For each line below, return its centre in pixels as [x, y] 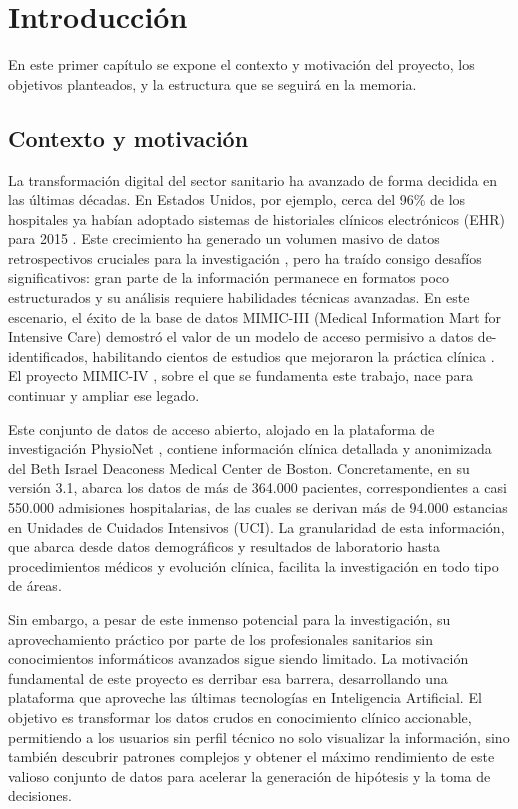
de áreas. [35, 585]
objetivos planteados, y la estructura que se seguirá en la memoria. [212, 83]
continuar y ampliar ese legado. [104, 395]
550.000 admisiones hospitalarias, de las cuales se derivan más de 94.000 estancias [258, 507]
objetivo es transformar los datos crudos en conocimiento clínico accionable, [240, 716]
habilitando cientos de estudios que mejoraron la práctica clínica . [293, 355]
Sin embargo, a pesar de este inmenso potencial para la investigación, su [229, 618]
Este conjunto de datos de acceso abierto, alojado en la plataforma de [221, 428]
